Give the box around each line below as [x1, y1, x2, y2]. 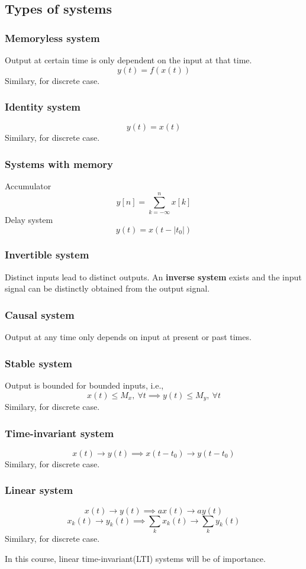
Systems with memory [5, 156, 114, 171]
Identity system [5, 99, 81, 114]
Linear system [5, 483, 73, 497]
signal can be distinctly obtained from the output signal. [5, 282, 210, 295]
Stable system [5, 355, 72, 370]
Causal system [5, 307, 75, 322]
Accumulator [5, 180, 51, 192]
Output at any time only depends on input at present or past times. [5, 331, 252, 343]
